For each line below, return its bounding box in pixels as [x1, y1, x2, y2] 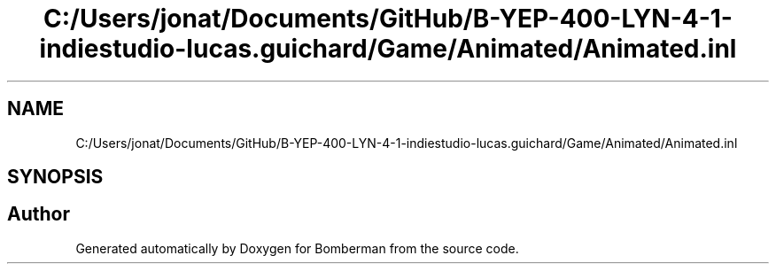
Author [7, 203, 70, 226]
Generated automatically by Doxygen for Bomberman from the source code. [75, 240, 519, 256]
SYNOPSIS [7, 166, 104, 189]
